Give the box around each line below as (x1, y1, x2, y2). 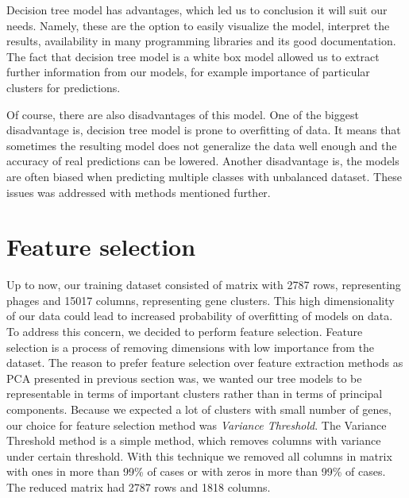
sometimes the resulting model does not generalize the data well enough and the (6, 137, 397, 153)
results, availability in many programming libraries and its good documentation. (6, 33, 396, 49)
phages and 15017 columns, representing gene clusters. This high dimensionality (6, 291, 395, 308)
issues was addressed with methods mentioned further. (6, 183, 271, 200)
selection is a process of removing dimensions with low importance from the (6, 338, 374, 355)
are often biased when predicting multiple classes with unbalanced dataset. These (6, 168, 402, 184)
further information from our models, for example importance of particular (6, 64, 370, 80)
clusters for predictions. (6, 79, 121, 95)
